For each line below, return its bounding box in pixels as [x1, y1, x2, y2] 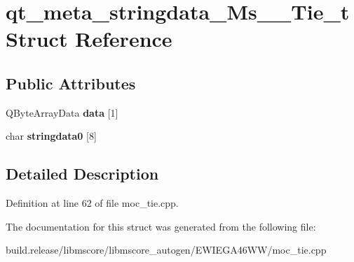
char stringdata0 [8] [6, 129, 97, 143]
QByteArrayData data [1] [6, 105, 118, 119]
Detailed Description [6, 163, 159, 184]
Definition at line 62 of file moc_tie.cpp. [6, 196, 179, 210]
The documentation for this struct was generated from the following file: [6, 219, 316, 233]
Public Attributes [6, 72, 136, 94]
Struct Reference [6, 24, 172, 53]
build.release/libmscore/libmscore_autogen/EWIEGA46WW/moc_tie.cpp [6, 242, 327, 257]
